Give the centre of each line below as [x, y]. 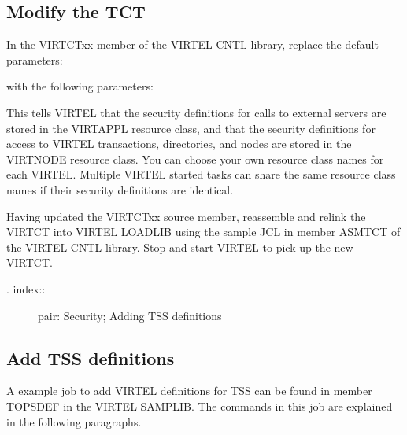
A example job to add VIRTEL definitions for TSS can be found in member [189, 391]
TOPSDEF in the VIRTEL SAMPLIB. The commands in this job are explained [200, 406]
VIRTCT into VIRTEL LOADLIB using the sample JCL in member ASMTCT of [203, 232]
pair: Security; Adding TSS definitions [130, 315]
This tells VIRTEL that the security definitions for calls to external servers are [196, 112]
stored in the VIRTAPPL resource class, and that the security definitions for [191, 128]
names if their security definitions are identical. [120, 189]
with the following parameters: [80, 86]
